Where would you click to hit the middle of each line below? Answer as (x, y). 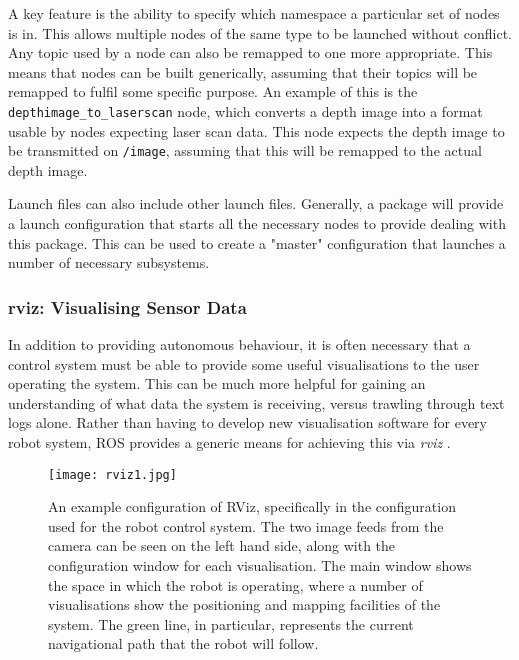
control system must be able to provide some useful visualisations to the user (244, 363)
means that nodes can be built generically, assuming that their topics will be (243, 71)
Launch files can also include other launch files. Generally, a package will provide (256, 203)
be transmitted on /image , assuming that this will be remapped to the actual (245, 150)
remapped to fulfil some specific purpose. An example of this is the (213, 91)
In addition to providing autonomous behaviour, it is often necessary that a (239, 344)
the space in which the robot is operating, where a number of (235, 584)
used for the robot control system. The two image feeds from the (246, 525)
